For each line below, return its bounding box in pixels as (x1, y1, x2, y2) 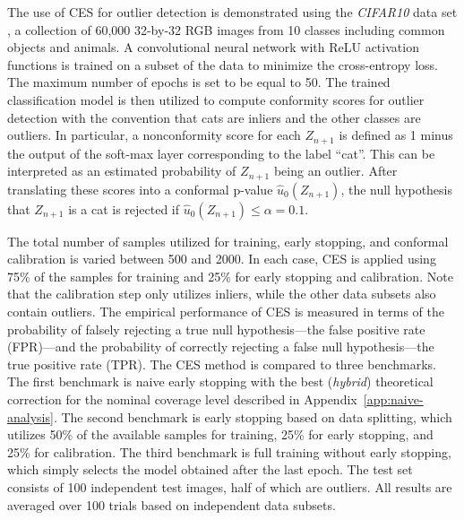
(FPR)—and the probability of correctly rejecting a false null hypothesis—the (7, 337, 434, 356)
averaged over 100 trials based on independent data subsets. (7, 495, 336, 514)
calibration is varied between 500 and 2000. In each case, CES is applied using (7, 249, 436, 268)
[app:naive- (363, 390, 424, 408)
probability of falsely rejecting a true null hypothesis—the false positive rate (7, 319, 425, 338)
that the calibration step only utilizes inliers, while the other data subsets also (7, 284, 436, 303)
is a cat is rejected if (68, 199, 180, 218)
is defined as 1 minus (339, 126, 453, 144)
